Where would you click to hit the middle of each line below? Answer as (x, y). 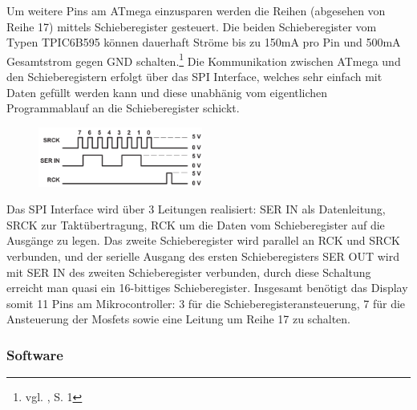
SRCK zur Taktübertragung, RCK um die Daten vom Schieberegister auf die (196, 224)
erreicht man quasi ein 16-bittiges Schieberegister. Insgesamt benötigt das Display (207, 288)
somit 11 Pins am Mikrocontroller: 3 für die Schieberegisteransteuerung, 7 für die (206, 303)
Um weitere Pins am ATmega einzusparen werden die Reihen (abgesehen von (196, 10)
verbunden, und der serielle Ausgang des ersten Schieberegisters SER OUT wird (203, 256)
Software (35, 354)
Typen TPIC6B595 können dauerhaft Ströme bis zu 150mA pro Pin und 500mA (204, 42)
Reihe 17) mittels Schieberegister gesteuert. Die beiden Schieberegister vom (192, 26)
